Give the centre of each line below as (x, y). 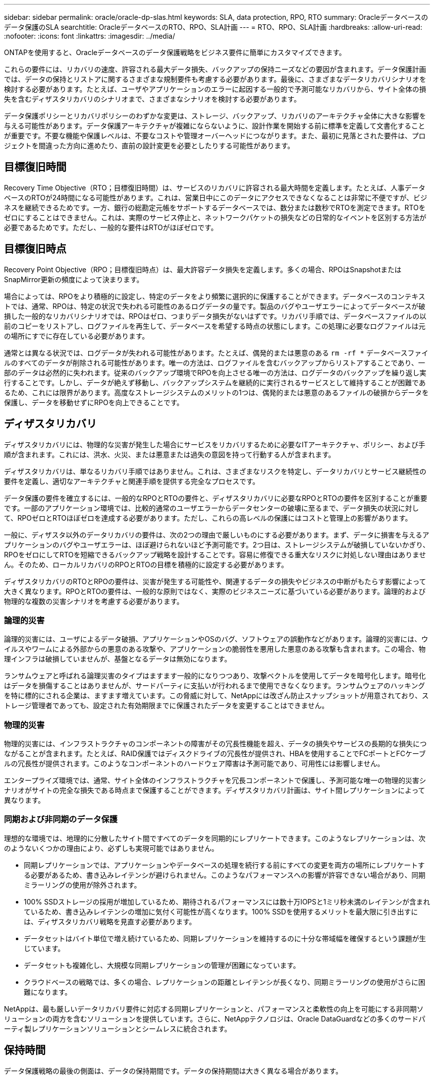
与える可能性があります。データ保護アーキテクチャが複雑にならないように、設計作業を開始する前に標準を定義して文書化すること (215, 126)
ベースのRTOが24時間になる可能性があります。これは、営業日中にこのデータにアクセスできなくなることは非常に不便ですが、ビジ (216, 197)
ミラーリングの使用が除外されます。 (82, 885)
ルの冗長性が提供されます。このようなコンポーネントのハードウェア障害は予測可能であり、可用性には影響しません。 (194, 764)
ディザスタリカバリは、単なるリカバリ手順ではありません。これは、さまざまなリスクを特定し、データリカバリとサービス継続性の (215, 471)
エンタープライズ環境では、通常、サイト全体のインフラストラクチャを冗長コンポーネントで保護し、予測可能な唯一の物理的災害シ (215, 780)
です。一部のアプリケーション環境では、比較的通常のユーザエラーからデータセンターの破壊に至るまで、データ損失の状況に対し (212, 508)
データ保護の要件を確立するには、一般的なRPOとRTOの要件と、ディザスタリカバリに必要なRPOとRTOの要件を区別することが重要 (216, 498)
